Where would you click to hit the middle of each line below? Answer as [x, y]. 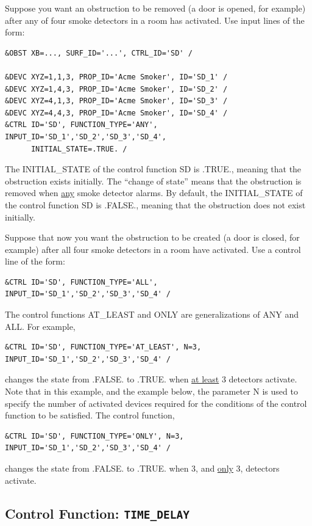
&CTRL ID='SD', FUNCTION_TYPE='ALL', [81, 282]
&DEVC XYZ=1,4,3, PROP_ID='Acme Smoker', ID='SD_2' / [116, 89]
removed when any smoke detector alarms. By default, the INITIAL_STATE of [154, 193]
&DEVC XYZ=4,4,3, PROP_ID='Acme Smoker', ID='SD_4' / [116, 113]
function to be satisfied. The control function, [90, 415]
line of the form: [35, 261]
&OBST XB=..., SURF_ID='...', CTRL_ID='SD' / [99, 53]
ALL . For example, [40, 326]
